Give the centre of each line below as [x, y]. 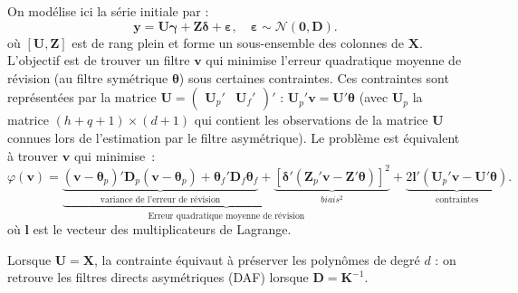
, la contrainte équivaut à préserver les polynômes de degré [257, 259]
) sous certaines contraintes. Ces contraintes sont [314, 77]
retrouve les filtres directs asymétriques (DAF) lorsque [158, 277]
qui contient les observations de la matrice [311, 120]
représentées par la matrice [82, 97]
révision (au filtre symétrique [88, 77]
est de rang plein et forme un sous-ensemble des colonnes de [238, 42]
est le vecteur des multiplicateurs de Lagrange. [162, 229]
